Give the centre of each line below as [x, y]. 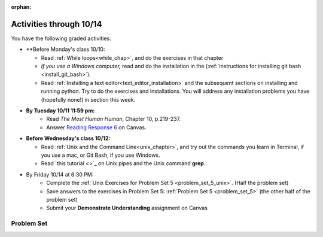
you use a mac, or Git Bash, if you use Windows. [101, 155]
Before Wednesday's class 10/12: [68, 138]
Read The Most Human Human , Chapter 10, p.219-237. [114, 119]
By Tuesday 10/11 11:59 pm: [60, 111]
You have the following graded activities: [61, 38]
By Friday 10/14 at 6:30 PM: [60, 174]
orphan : [21, 7]
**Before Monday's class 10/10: [65, 49]
